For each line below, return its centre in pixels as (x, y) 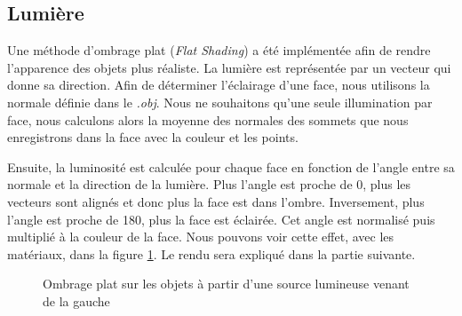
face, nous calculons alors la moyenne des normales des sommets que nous (208, 119)
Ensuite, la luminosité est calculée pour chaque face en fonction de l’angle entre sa (231, 166)
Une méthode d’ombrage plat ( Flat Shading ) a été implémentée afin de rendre (219, 50)
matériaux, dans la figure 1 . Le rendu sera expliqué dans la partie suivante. (211, 253)
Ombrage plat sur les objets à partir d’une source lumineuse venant (226, 284)
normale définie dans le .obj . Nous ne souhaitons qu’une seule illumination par (220, 102)
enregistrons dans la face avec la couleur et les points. (153, 137)
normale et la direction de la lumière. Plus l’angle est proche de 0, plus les (209, 184)
